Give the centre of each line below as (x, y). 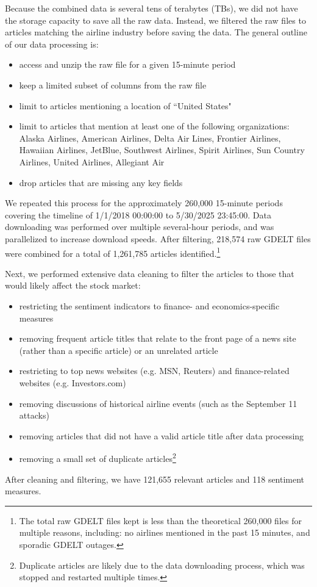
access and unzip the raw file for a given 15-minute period (127, 64)
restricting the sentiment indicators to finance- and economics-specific (149, 305)
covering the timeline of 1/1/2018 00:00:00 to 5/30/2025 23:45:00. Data (138, 214)
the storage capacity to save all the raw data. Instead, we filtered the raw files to (155, 20)
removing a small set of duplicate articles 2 (98, 457)
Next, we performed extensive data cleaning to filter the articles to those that (150, 273)
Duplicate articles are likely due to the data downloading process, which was (162, 565)
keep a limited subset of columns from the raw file (113, 85)
